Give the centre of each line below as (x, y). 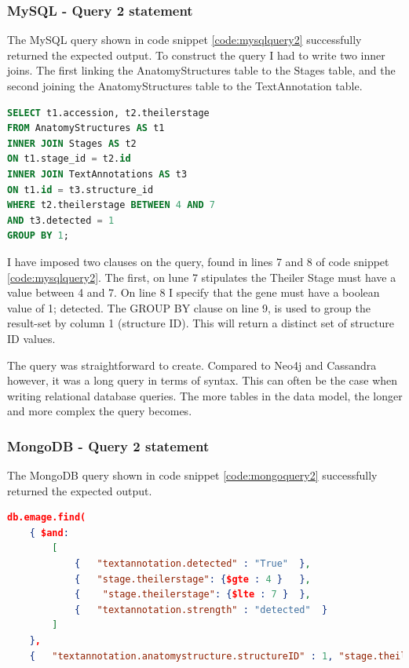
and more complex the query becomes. (100, 411)
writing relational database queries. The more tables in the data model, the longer (205, 395)
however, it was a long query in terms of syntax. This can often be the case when (203, 380)
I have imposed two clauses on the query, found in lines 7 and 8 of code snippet (198, 261)
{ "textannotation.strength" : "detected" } (201, 610)
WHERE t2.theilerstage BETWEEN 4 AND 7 (111, 205)
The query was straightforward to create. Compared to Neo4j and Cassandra (192, 365)
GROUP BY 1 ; (38, 236)
